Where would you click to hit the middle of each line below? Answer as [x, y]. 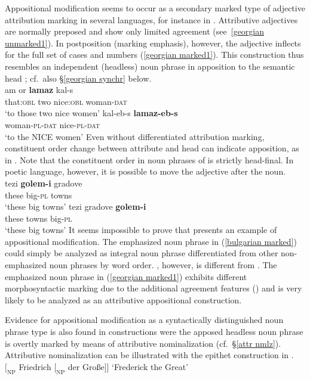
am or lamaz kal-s [39, 90]
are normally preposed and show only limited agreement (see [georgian [135, 31]
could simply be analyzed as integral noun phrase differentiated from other [142, 253]
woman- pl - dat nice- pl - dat [53, 124]
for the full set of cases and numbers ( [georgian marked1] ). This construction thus [154, 55]
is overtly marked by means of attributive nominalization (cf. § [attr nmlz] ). [143, 343]
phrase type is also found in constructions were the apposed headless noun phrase [154, 332]
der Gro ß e [86, 366]
